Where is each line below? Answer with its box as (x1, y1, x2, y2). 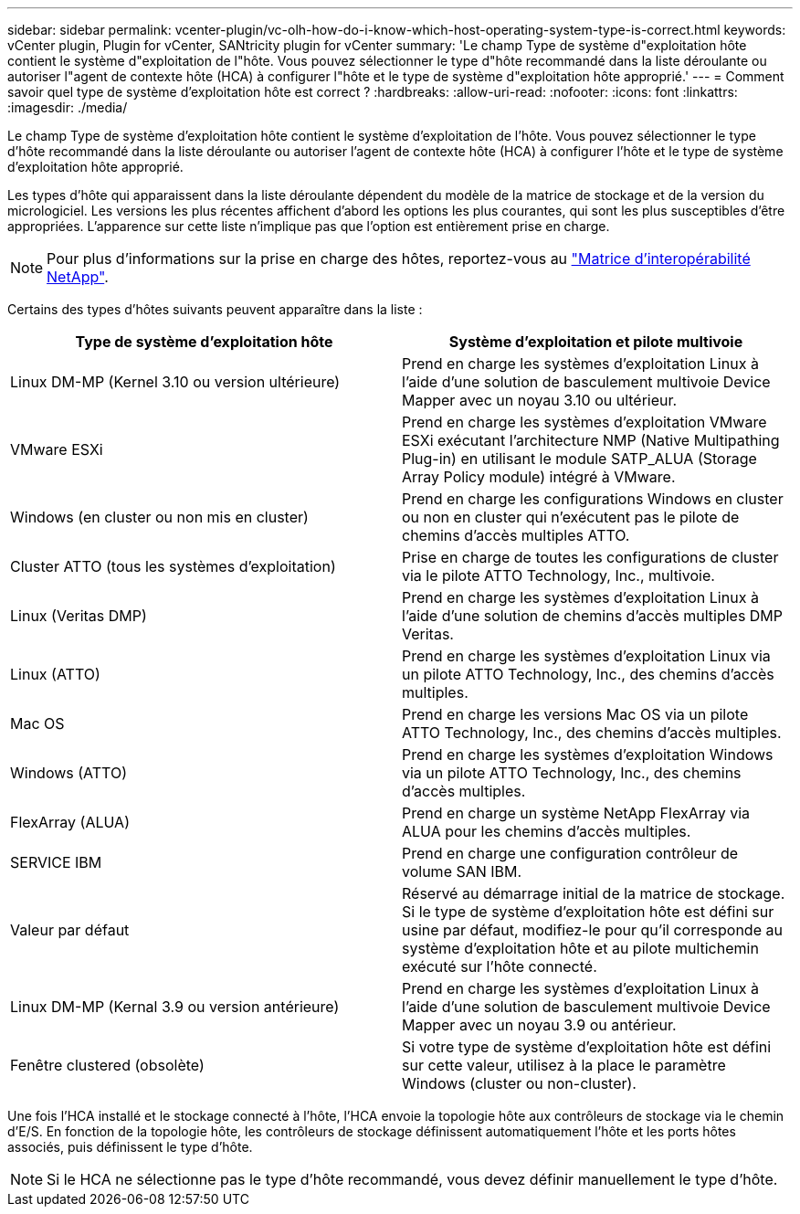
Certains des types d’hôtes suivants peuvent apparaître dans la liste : (7, 301, 423, 317)
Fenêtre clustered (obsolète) (10, 1056, 205, 1074)
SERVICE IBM (10, 853, 102, 871)
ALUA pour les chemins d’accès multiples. (402, 822, 691, 840)
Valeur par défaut (10, 921, 130, 939)
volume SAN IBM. (402, 862, 522, 881)
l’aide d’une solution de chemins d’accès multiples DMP (402, 607, 784, 625)
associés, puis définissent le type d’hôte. (7, 1139, 253, 1155)
